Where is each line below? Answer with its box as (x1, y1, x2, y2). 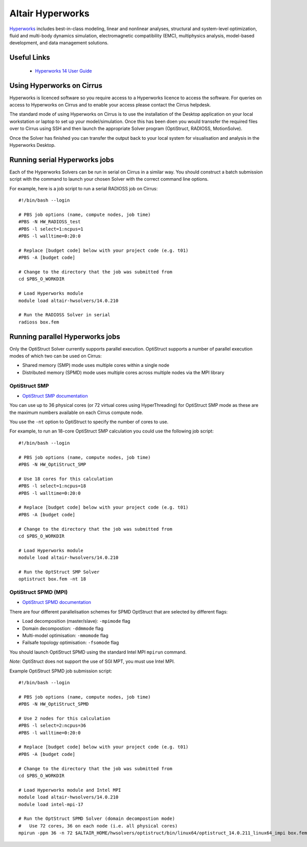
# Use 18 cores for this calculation (18, 476, 114, 482)
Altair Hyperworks (9, 8, 90, 19)
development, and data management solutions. (9, 40, 109, 46)
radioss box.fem (18, 319, 59, 325)
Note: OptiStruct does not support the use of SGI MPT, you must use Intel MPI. (9, 658, 175, 665)
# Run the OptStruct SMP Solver (18, 569, 100, 575)
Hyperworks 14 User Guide (35, 68, 92, 74)
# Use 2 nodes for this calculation (18, 715, 111, 721)
